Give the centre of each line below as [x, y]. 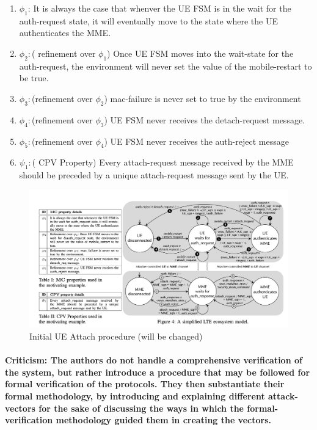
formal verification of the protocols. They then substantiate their [145, 384]
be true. [34, 78]
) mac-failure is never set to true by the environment [202, 98]
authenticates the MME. [65, 33]
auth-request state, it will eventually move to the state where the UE [148, 20]
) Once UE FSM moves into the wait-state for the [200, 53]
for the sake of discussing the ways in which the [141, 408]
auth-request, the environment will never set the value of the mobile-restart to [166, 66]
